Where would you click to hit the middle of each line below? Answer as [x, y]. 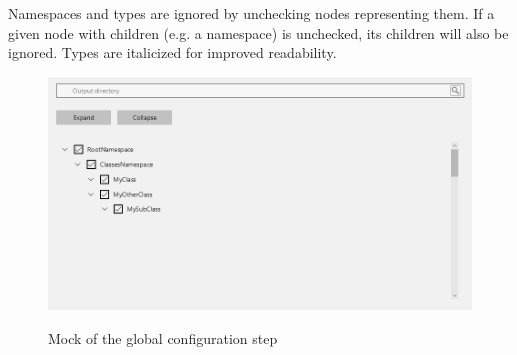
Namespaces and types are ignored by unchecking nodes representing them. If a [251, 13]
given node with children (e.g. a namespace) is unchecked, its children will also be [258, 32]
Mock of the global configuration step [163, 337]
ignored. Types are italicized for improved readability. [172, 52]
